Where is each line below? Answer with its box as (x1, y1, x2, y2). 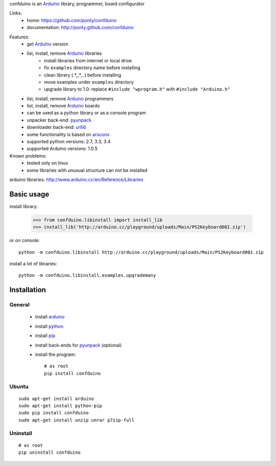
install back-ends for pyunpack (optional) (35, 342, 122, 348)
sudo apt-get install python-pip (18, 403, 102, 409)
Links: (9, 10, 22, 16)
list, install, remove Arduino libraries (27, 50, 102, 56)
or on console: (9, 237, 40, 243)
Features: (9, 34, 30, 40)
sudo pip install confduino (18, 410, 89, 416)
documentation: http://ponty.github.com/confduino (27, 25, 134, 31)
